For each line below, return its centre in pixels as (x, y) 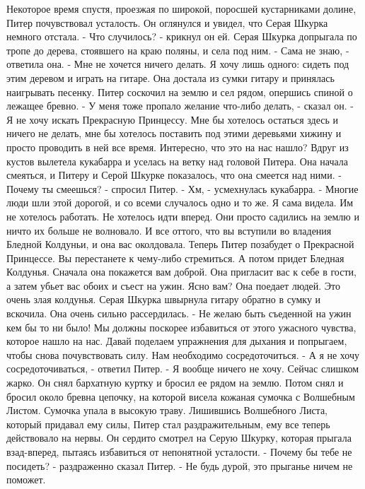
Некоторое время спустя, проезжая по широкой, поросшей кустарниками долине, (181, 8)
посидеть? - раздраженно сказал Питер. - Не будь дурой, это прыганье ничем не (180, 465)
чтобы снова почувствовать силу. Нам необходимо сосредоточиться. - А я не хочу (183, 354)
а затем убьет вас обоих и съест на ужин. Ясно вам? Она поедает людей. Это (174, 285)
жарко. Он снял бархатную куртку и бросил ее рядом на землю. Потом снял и (175, 383)
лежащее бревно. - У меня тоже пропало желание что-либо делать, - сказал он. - (180, 106)
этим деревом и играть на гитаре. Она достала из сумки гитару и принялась (170, 77)
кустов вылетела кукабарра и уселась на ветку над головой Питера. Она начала (178, 161)
